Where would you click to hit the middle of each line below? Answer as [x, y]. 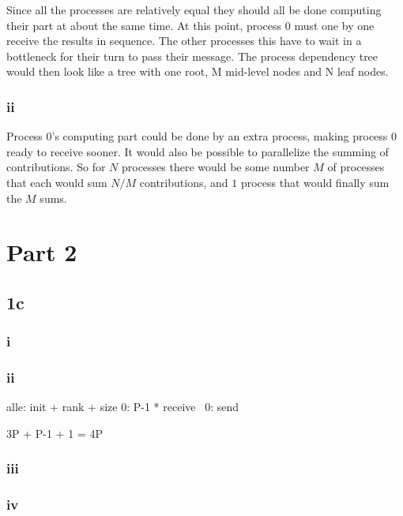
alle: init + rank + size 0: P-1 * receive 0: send [122, 407]
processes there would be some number [215, 167]
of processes [356, 167]
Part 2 [42, 252]
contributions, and [184, 182]
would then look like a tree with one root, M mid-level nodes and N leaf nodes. [198, 71]
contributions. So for [56, 167]
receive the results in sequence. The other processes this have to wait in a [184, 41]
